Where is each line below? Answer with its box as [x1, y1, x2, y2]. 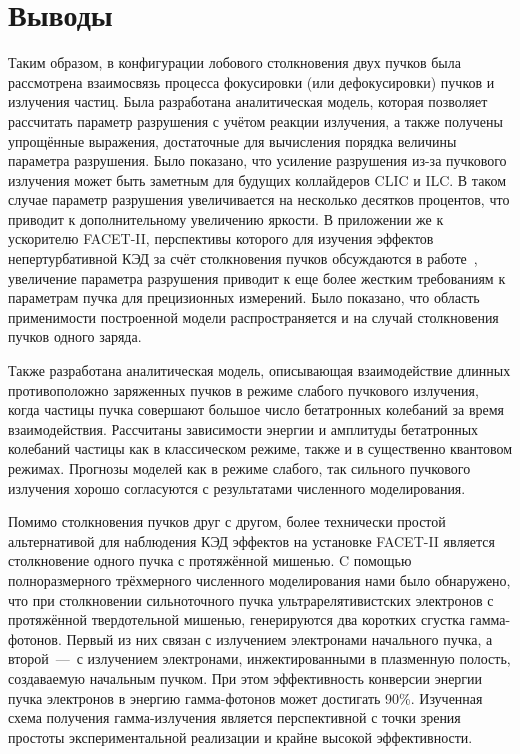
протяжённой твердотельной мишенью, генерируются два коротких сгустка [8, 609, 466, 630]
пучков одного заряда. [8, 326, 142, 347]
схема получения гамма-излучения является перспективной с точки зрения [8, 707, 461, 728]
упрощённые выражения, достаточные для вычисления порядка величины [8, 130, 457, 151]
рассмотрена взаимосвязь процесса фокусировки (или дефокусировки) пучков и [8, 71, 495, 92]
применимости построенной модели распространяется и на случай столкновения [8, 306, 499, 327]
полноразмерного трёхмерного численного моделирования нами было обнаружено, [8, 569, 511, 590]
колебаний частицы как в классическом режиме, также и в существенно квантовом [8, 438, 513, 459]
